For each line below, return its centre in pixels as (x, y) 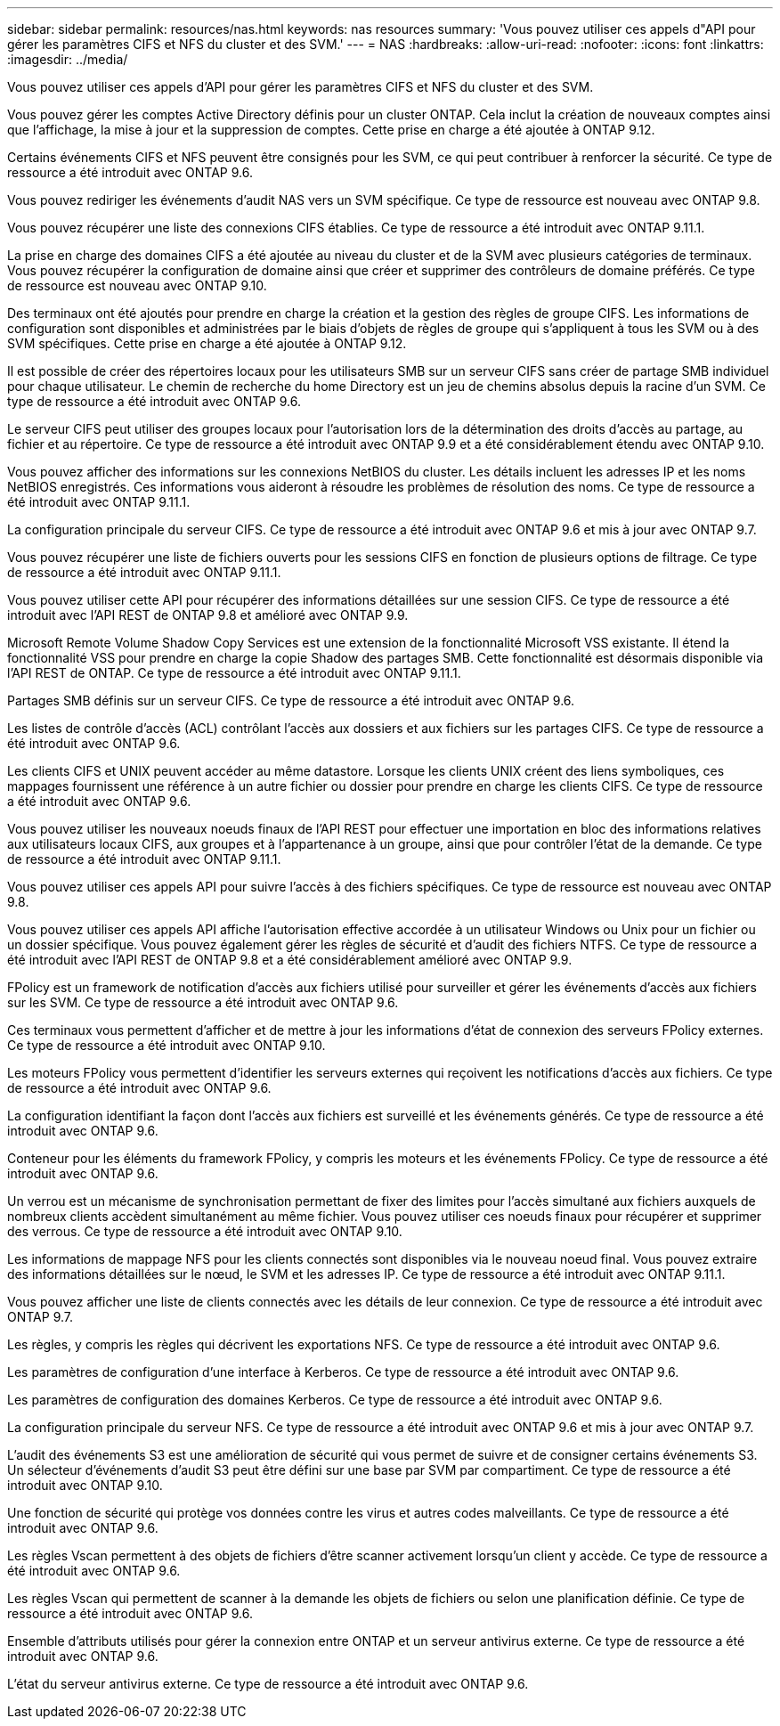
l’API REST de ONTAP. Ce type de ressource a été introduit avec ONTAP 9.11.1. (234, 673)
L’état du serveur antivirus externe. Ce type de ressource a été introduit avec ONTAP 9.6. (268, 1684)
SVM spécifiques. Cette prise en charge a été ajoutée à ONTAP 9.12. (207, 343)
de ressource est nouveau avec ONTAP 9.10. (137, 285)
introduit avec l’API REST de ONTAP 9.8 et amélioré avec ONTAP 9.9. (208, 615)
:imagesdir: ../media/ (68, 59)
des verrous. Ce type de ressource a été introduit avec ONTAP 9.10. (205, 1231)
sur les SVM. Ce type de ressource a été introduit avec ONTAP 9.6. (203, 1002)
